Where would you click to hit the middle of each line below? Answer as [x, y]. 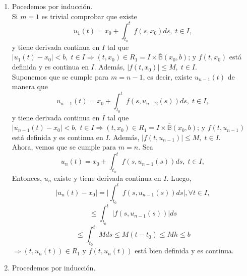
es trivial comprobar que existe [89, 16]
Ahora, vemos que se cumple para [64, 147]
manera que [30, 86]
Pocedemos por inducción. [52, 6]
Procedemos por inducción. [54, 267]
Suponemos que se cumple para [60, 76]
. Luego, [179, 178]
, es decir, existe [168, 76]
